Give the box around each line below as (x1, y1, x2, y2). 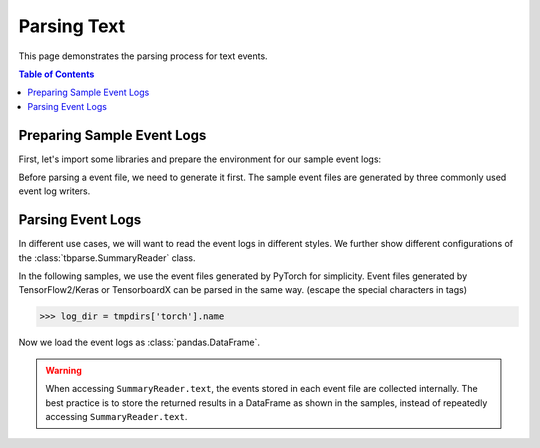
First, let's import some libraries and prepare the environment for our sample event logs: (18, 153, 382, 165)
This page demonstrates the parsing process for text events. (18, 50, 269, 62)
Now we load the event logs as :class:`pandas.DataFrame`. (18, 336, 260, 349)
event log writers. (18, 185, 91, 197)
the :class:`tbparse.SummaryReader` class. (18, 251, 196, 264)
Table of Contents (18, 68, 95, 80)
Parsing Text (18, 15, 125, 37)
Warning (45, 364, 82, 376)
